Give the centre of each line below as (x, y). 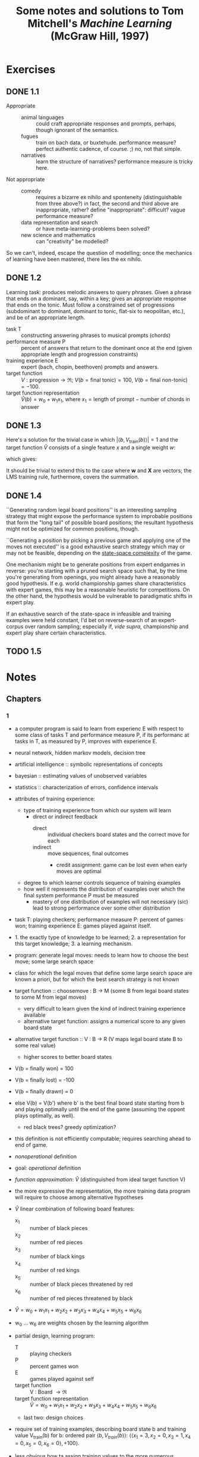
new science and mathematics (59, 235)
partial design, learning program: (55, 1336)
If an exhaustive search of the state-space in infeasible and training (89, 614)
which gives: (22, 459)
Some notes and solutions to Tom (100, 11)
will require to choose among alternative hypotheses (79, 1197)
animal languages (42, 117)
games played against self (61, 1379)
